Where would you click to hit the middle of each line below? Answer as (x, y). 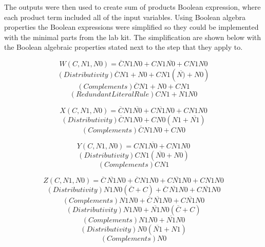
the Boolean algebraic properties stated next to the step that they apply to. (124, 47)
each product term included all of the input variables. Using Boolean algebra (125, 17)
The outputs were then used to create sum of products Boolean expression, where (132, 7)
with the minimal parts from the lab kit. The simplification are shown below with (133, 37)
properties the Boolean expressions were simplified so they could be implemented (131, 27)
